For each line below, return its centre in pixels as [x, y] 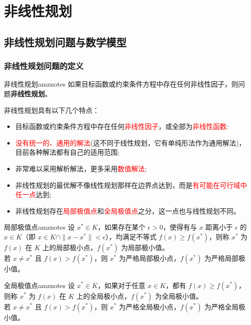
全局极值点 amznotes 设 [39, 285]
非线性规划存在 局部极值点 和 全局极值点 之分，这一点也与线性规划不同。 [128, 210]
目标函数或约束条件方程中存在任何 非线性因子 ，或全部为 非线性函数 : [122, 126]
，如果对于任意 [121, 285]
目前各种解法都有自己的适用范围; [67, 152]
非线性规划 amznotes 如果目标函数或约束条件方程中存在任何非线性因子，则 [121, 84]
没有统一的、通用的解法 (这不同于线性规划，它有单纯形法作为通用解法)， [130, 142]
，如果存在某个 [121, 227]
